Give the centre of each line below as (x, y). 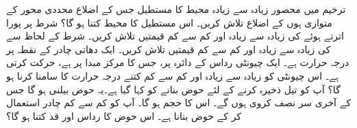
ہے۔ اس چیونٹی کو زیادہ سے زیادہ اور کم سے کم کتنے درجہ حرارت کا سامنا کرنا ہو (172, 75)
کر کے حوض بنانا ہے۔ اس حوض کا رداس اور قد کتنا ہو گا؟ (124, 115)
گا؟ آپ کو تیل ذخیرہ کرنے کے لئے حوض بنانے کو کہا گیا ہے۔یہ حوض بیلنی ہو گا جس (173, 89)
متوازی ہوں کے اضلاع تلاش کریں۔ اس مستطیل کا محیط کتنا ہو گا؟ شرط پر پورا (169, 22)
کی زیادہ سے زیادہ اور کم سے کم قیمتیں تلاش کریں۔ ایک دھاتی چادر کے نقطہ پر (169, 49)
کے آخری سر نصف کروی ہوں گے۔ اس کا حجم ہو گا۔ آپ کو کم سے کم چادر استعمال (179, 102)
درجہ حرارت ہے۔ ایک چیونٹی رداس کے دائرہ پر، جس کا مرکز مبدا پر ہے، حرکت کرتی (178, 62)
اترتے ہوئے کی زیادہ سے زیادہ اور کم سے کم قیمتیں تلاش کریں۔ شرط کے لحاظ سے (175, 36)
